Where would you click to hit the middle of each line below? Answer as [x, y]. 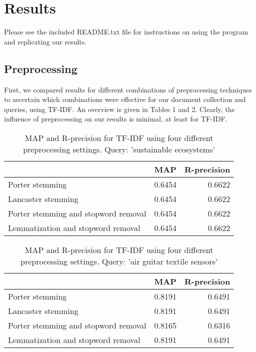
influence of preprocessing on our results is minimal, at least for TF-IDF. [116, 119]
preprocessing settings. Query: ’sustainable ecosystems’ [119, 149]
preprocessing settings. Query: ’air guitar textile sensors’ [119, 261]
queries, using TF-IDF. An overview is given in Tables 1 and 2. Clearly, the [119, 109]
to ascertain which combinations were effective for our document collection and [125, 99]
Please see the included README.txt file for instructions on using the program [126, 32]
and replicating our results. [45, 41]
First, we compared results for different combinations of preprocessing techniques [128, 89]
